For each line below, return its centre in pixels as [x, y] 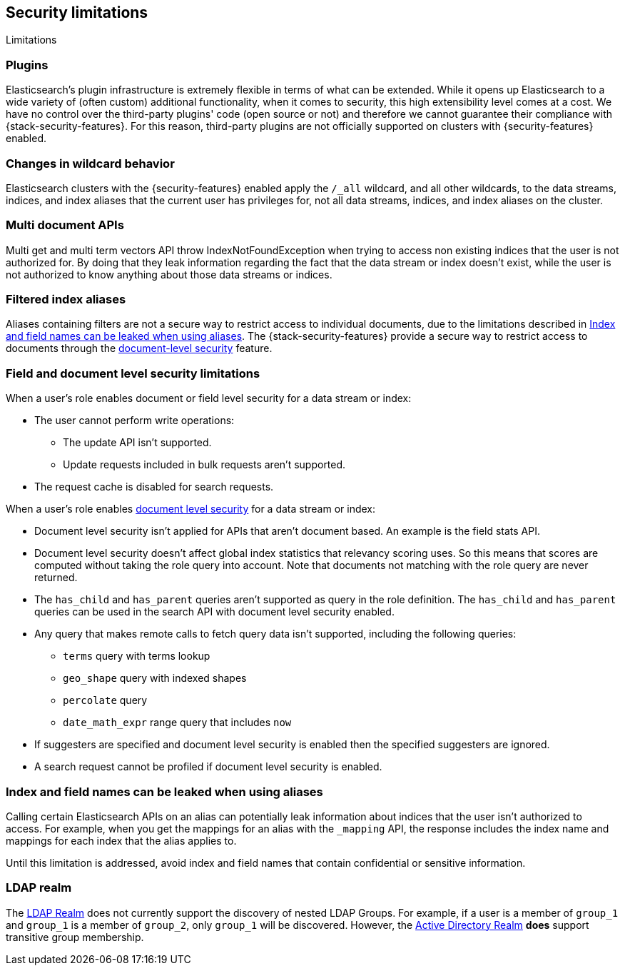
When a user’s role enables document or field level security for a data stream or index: [209, 398]
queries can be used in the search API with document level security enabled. [214, 612]
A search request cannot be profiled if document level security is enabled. [208, 767]
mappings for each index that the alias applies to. [121, 840]
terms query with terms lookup [137, 656]
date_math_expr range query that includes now [177, 723]
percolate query [105, 700]
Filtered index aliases [66, 300]
